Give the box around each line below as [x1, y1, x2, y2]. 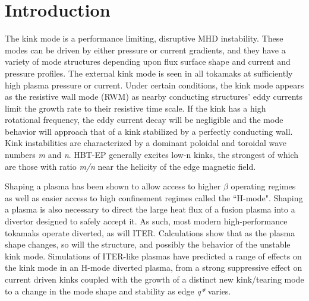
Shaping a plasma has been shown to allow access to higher [5, 180, 221, 192]
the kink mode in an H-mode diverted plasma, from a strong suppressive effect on [5, 261, 302, 274]
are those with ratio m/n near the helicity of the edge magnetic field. [5, 160, 256, 172]
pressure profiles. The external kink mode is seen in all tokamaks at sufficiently [5, 66, 293, 79]
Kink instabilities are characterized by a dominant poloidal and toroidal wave [5, 137, 287, 149]
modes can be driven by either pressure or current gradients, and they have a [5, 43, 286, 56]
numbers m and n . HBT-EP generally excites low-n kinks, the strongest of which [5, 148, 299, 161]
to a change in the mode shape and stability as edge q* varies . [5, 284, 231, 297]
